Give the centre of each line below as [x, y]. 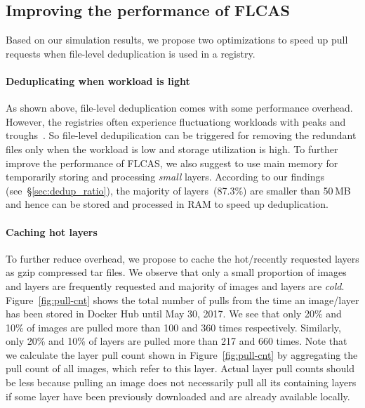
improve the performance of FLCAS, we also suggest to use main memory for [172, 163]
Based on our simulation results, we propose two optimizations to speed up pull [177, 40]
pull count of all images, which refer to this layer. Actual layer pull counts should [180, 368]
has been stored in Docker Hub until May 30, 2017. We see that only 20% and [174, 314]
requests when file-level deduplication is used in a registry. [131, 53]
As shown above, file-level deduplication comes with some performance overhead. [179, 108]
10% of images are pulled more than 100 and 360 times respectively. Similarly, [173, 327]
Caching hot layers [52, 231]
